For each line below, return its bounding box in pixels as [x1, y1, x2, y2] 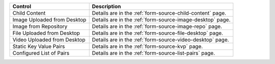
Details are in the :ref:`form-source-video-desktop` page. [92, 36, 229, 43]
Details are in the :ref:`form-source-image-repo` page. [92, 23, 223, 30]
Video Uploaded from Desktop [12, 36, 86, 43]
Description [92, 3, 121, 10]
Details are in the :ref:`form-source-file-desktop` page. [92, 29, 224, 37]
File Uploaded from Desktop [12, 29, 80, 37]
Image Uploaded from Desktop [12, 16, 87, 23]
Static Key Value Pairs [12, 43, 65, 50]
